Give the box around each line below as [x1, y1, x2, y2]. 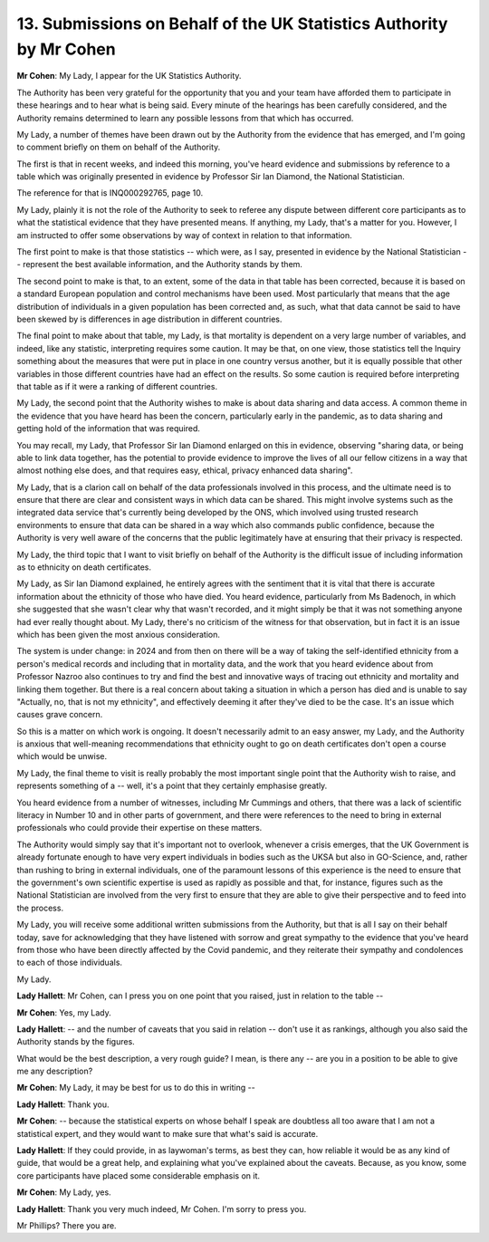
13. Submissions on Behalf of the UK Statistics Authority [16, 14, 448, 34]
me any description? [16, 1065, 93, 1077]
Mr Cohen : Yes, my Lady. [16, 1006, 112, 1018]
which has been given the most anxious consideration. [16, 629, 221, 640]
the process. [16, 902, 63, 913]
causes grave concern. [16, 709, 103, 720]
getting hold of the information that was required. [16, 423, 201, 434]
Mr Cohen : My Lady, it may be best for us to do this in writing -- [16, 1083, 255, 1093]
